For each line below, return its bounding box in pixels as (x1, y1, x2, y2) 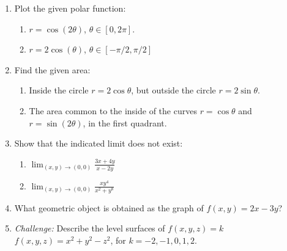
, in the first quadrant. (83, 116, 167, 129)
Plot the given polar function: (14, 2, 126, 14)
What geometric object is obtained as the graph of (14, 201, 204, 214)
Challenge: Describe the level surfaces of (14, 222, 165, 235)
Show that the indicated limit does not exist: (14, 137, 183, 150)
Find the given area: (14, 63, 91, 76)
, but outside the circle (131, 84, 216, 96)
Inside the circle (29, 84, 89, 96)
